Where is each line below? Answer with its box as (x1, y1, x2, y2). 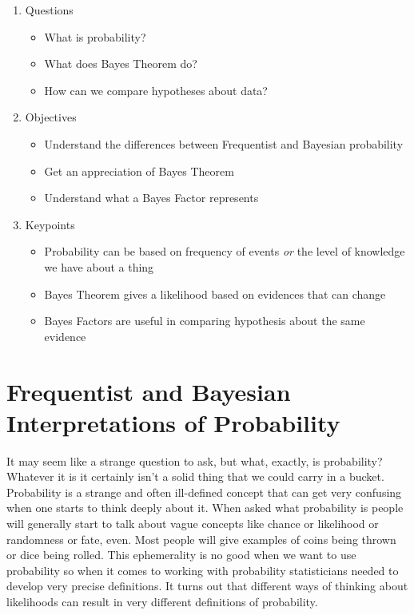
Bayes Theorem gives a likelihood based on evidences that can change (44, 285, 386, 302)
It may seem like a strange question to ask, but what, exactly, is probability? (6, 452, 383, 469)
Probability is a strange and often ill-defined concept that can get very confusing (6, 483, 402, 500)
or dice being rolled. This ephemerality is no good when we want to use (6, 546, 356, 563)
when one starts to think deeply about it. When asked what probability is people (6, 499, 404, 516)
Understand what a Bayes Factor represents (44, 189, 259, 206)
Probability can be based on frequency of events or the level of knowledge (44, 243, 405, 260)
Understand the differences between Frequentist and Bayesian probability (44, 135, 404, 152)
